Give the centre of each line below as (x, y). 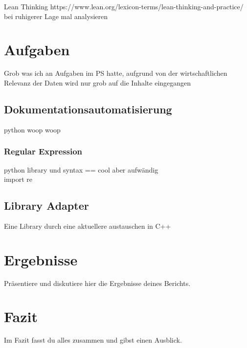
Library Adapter (46, 206)
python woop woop (32, 129)
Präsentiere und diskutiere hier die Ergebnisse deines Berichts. (97, 283)
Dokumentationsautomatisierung (88, 109)
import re (18, 179)
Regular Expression (43, 151)
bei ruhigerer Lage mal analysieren (56, 16)
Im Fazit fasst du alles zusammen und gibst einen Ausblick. (93, 340)
